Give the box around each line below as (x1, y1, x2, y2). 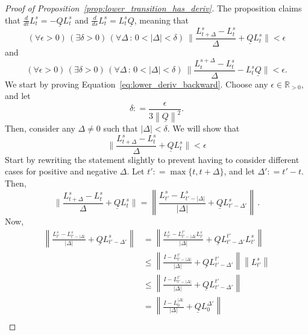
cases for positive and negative (5, 165, 118, 177)
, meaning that (134, 13, 189, 26)
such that (103, 122, 138, 135)
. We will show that (167, 122, 240, 135)
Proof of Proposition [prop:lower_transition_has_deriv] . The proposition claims (5, 2, 302, 14)
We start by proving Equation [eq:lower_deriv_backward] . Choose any (5, 77, 268, 90)
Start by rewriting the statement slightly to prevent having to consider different (5, 153, 300, 165)
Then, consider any (5, 122, 75, 135)
